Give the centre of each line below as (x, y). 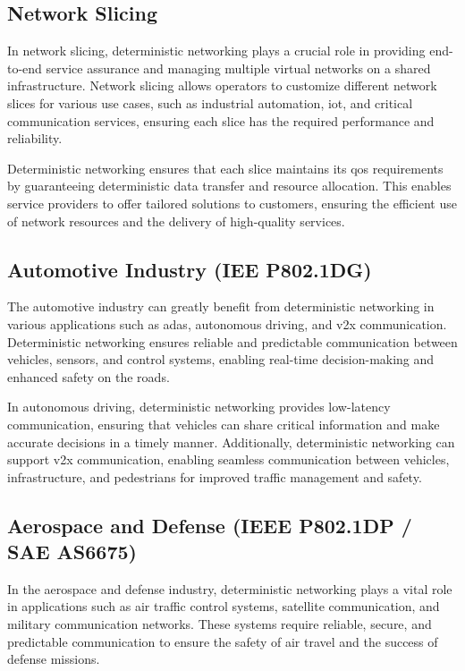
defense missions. (54, 659)
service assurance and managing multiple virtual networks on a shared (238, 68)
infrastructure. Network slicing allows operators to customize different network (222, 85)
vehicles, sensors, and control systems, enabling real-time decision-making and (221, 359)
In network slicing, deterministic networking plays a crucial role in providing (216, 51)
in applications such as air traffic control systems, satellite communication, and (224, 606)
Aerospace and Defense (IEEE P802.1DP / (210, 525)
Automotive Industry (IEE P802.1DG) (190, 269)
